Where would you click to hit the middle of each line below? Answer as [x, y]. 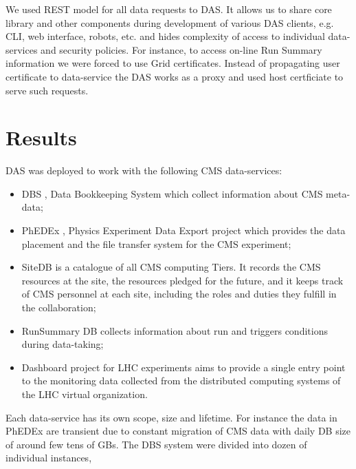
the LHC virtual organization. [85, 394]
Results [41, 137]
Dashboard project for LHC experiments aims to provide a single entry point [183, 367]
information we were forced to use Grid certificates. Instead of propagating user [173, 63]
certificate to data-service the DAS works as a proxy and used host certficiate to [175, 76]
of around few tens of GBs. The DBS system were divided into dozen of [156, 444]
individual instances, [49, 458]
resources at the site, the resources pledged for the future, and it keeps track [182, 280]
